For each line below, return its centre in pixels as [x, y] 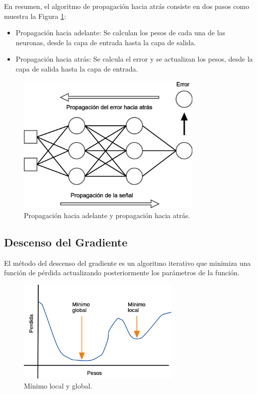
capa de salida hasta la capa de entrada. [77, 68]
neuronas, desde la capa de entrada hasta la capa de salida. [106, 42]
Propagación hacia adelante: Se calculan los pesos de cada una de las [121, 33]
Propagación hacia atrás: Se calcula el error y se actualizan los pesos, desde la [134, 59]
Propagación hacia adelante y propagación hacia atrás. [107, 215]
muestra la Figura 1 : [35, 16]
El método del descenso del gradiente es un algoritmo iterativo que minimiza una [128, 263]
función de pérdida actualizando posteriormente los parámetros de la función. [122, 273]
